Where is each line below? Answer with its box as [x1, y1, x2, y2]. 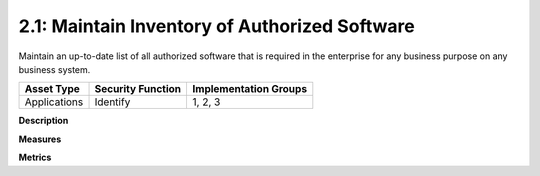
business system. [18, 63, 91, 75]
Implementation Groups [192, 82, 308, 96]
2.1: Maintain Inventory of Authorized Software [18, 15, 415, 37]
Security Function [94, 82, 182, 96]
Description [18, 115, 69, 127]
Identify [94, 95, 131, 109]
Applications [24, 95, 84, 109]
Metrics [18, 151, 52, 164]
